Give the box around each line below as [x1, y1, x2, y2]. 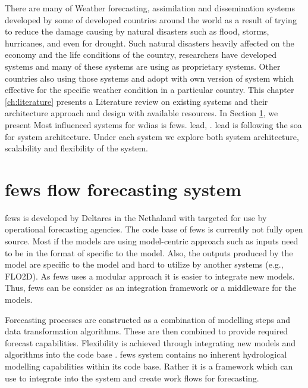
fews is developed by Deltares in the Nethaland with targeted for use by [5, 211, 267, 224]
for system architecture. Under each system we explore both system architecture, [5, 130, 299, 142]
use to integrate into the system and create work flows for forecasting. [5, 371, 259, 384]
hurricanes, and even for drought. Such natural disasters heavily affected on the [5, 36, 294, 49]
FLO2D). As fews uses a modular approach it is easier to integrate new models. [5, 269, 295, 282]
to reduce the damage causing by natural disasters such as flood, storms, [5, 25, 269, 38]
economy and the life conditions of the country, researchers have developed [5, 48, 276, 61]
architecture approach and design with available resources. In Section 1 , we [5, 107, 278, 119]
